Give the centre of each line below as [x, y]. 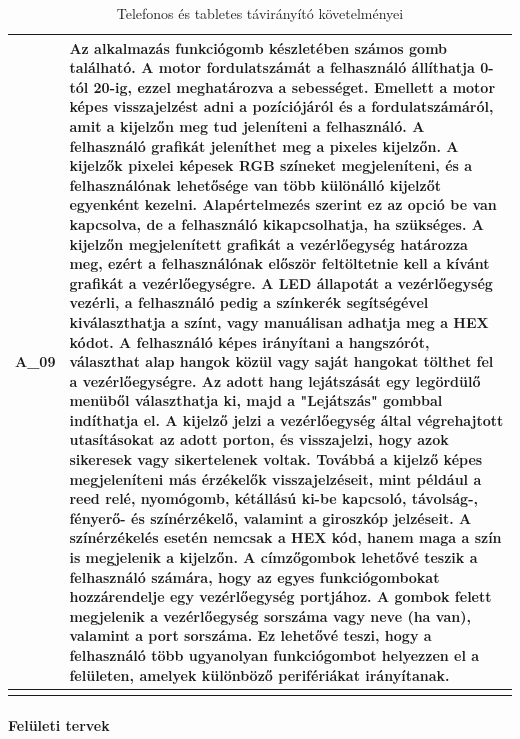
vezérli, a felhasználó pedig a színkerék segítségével [249, 302]
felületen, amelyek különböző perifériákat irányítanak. [259, 674]
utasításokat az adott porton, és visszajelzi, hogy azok [259, 439]
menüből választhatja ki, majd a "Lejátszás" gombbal [256, 400]
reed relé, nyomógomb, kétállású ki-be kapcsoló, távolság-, [273, 498]
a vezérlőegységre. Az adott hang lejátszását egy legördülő [275, 380]
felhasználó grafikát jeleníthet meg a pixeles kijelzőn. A [264, 145]
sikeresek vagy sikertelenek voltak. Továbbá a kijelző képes [276, 459]
